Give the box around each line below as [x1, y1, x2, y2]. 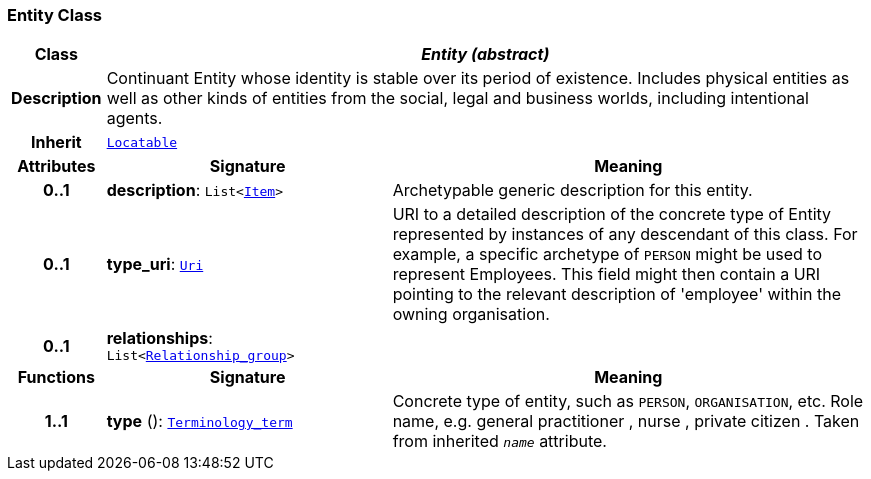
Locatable [106, 134, 178, 150]
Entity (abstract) [421, 44, 550, 65]
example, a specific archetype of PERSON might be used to [392, 244, 823, 265]
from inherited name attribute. [392, 431, 607, 452]
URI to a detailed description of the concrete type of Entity [392, 204, 832, 225]
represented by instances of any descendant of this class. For [392, 224, 858, 245]
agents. [106, 108, 163, 129]
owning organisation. [392, 304, 550, 325]
